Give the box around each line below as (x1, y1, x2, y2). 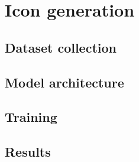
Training (5, 108, 57, 126)
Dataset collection (5, 38, 117, 56)
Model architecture (5, 73, 124, 91)
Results (5, 142, 51, 161)
